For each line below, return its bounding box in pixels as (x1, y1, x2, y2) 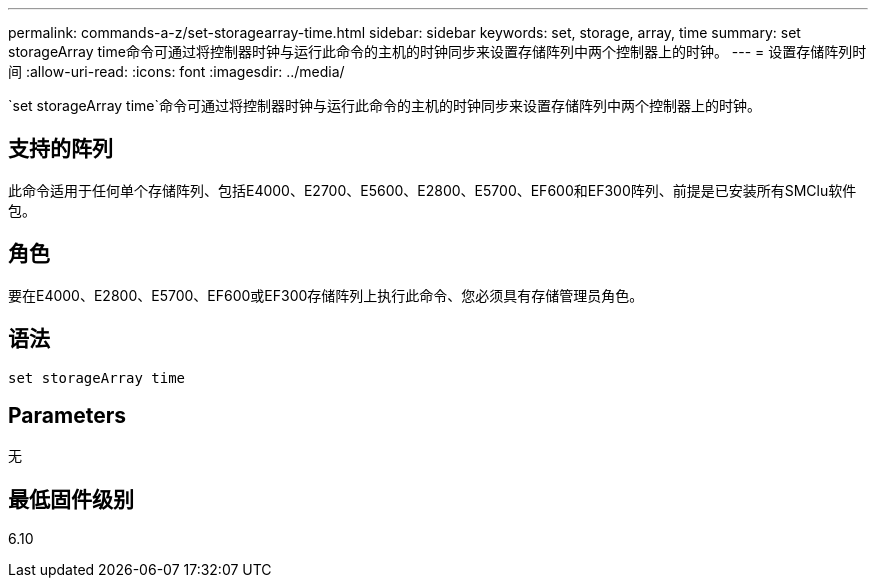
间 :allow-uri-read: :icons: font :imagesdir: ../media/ (8, 63, 345, 80)
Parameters (8, 402, 126, 428)
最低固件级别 (8, 486, 134, 512)
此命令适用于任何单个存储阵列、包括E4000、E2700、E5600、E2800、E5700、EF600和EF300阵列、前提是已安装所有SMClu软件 (8, 181, 857, 199)
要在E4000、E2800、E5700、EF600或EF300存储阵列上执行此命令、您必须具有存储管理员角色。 (8, 286, 644, 304)
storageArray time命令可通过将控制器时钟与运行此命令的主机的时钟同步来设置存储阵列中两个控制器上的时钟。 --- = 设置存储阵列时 (8, 43, 867, 60)
